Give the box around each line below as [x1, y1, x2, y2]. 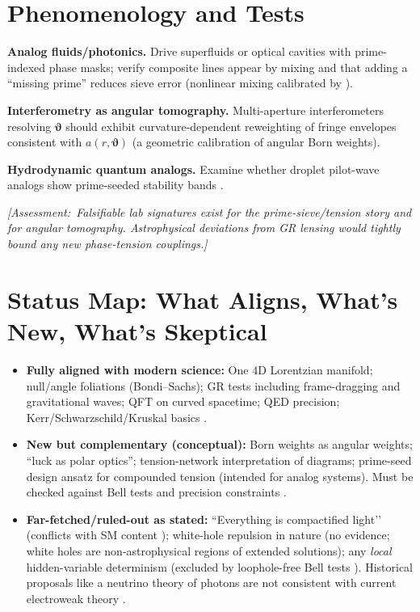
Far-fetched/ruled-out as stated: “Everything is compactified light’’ [26, 510, 381, 527]
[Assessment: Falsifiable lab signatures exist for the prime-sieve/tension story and [7, 203, 412, 220]
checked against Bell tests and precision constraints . [26, 483, 287, 500]
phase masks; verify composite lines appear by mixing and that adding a [48, 58, 408, 75]
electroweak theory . [26, 589, 126, 606]
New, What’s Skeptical [7, 314, 267, 348]
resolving [7, 117, 52, 134]
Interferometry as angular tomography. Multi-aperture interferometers [7, 101, 384, 118]
